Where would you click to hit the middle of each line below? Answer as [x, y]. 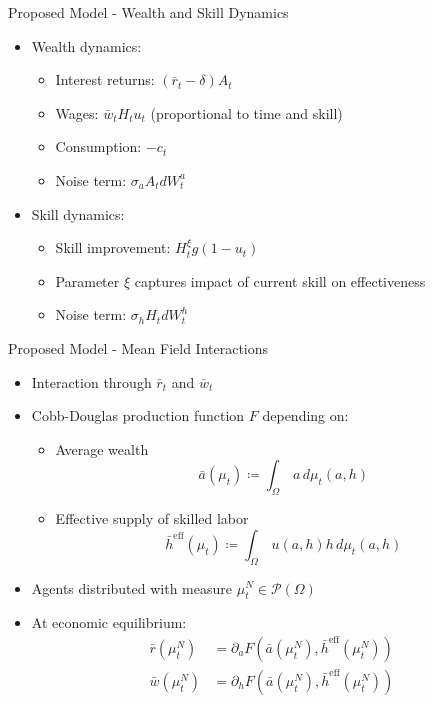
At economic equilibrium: [109, 622]
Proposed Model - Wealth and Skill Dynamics [148, 12]
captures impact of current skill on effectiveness [280, 280]
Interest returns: [105, 79]
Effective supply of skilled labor [152, 518]
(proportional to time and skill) [246, 112]
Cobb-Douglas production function [138, 415]
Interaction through [91, 381]
